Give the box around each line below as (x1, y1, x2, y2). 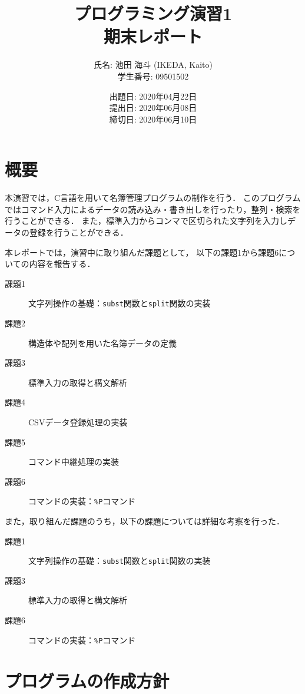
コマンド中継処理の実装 (28, 455, 119, 468)
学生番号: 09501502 (117, 70, 189, 82)
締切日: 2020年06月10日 (109, 113, 197, 125)
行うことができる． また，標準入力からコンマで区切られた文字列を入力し (5, 214, 288, 227)
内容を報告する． (29, 257, 95, 270)
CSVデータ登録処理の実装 (28, 416, 128, 428)
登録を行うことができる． (29, 226, 128, 238)
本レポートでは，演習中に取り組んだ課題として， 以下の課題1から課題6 (5, 246, 279, 258)
